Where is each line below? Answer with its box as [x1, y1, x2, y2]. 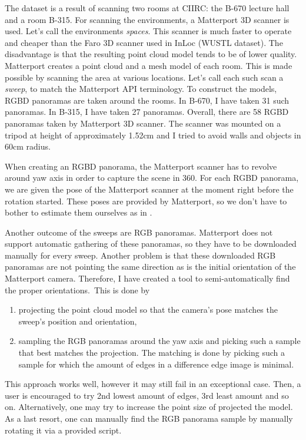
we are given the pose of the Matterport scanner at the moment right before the [5, 183, 294, 195]
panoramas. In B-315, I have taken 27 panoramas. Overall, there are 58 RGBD [5, 105, 289, 118]
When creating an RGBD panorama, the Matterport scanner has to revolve [5, 160, 277, 172]
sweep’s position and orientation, [18, 315, 137, 327]
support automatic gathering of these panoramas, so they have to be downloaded [5, 237, 297, 250]
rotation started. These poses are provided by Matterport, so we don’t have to [5, 194, 287, 207]
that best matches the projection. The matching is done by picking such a [18, 346, 285, 359]
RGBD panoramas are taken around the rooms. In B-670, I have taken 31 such [5, 94, 290, 106]
